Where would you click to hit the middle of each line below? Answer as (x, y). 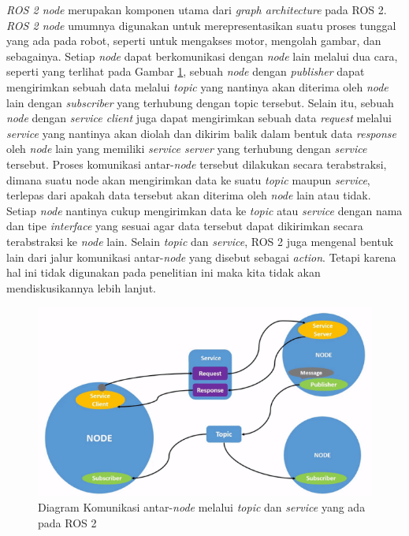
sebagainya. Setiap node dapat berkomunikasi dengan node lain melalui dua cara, (202, 56)
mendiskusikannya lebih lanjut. (81, 287)
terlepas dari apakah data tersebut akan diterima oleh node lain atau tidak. (189, 195)
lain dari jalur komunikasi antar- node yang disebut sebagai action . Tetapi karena (201, 257)
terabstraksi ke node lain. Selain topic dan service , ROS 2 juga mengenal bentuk (200, 241)
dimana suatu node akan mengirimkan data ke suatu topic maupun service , (188, 179)
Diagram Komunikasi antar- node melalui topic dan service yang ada (202, 507)
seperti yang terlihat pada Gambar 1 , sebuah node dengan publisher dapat (186, 71)
